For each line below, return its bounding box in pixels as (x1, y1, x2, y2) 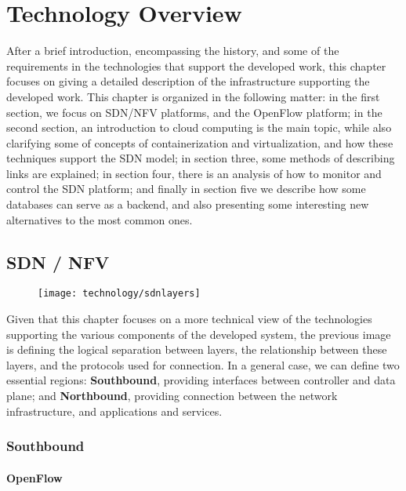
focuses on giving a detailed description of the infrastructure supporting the (6, 73, 370, 89)
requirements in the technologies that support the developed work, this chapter (6, 57, 386, 74)
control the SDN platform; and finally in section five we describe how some (6, 180, 366, 197)
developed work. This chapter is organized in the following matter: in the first (6, 88, 380, 104)
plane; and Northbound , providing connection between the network (6, 387, 338, 404)
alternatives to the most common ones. (6, 211, 193, 227)
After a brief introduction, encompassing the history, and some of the (6, 42, 339, 59)
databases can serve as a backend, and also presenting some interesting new (6, 196, 369, 213)
